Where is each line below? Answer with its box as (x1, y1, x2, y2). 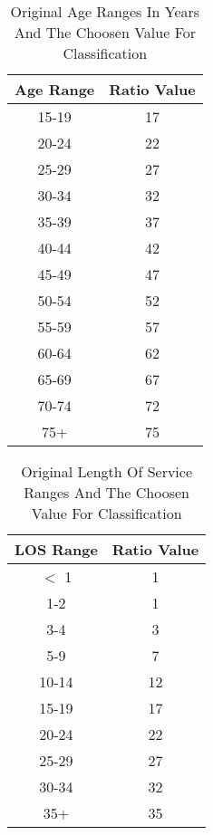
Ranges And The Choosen (24, 482, 189, 503)
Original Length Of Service (21, 461, 193, 482)
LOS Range (15, 539, 98, 560)
